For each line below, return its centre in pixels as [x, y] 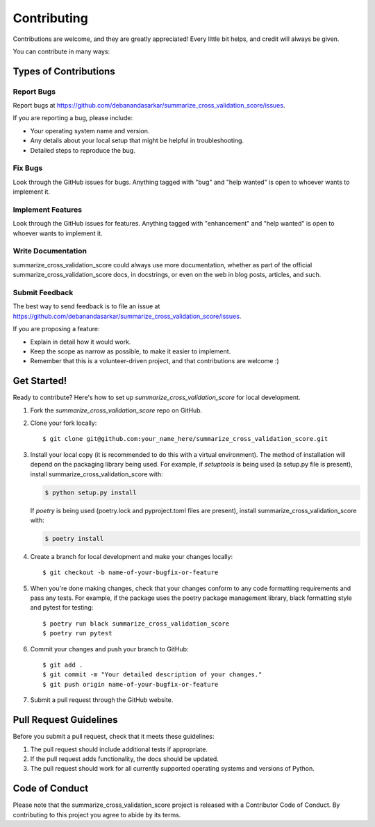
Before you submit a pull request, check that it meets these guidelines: [114, 737]
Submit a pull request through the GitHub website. [102, 700]
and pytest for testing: [62, 608]
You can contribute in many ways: [61, 51]
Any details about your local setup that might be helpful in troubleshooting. [137, 141]
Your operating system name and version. [90, 131]
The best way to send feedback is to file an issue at [86, 306]
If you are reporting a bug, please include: [73, 118]
